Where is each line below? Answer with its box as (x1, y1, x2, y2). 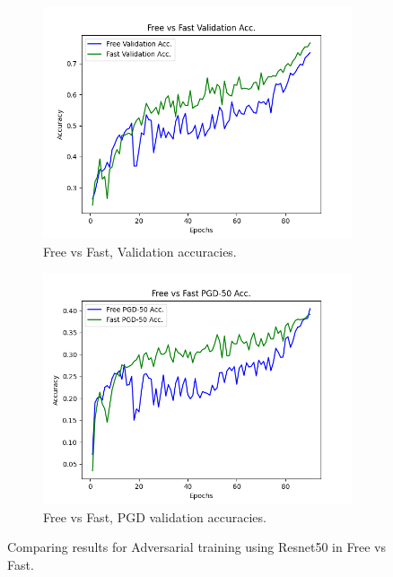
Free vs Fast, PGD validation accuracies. (43, 507, 266, 526)
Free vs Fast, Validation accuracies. (43, 241, 237, 260)
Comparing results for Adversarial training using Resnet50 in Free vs (7, 538, 386, 556)
